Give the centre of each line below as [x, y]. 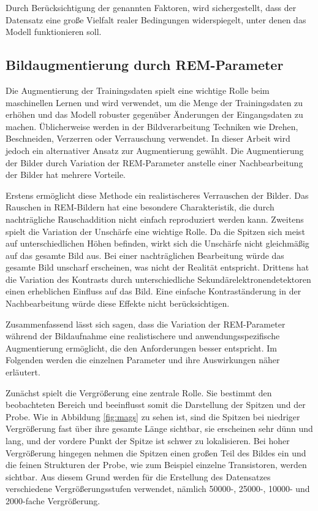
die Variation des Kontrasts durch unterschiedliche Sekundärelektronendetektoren [158, 279]
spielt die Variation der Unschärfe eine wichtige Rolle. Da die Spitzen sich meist [155, 231]
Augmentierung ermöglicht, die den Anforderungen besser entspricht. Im [142, 348]
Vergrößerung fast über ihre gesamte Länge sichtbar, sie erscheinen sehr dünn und [159, 428]
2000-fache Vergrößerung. [53, 500]
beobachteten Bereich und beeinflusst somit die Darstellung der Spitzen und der [156, 405]
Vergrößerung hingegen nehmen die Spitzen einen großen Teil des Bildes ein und [156, 452]
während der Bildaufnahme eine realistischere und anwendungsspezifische [143, 336]
